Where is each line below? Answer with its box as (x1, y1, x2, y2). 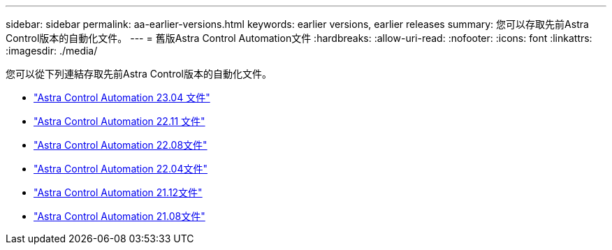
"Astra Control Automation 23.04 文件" (34, 91, 210, 103)
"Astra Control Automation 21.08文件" (34, 210, 205, 222)
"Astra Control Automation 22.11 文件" (34, 115, 205, 127)
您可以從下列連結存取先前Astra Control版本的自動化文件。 (6, 68, 272, 80)
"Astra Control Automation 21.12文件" (34, 186, 203, 198)
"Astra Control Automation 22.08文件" (34, 139, 207, 151)
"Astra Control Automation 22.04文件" (34, 163, 207, 175)
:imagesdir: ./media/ (6, 45, 98, 57)
